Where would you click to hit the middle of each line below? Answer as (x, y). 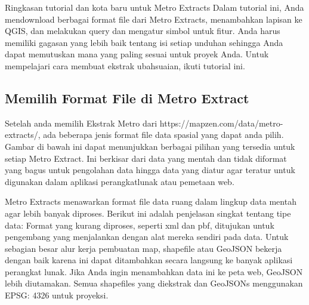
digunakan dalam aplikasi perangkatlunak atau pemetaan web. (120, 181)
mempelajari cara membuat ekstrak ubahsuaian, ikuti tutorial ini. (125, 65)
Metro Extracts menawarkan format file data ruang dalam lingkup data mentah (151, 201)
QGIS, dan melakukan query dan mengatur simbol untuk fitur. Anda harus (143, 31)
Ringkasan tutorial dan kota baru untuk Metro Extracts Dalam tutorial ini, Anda (154, 7)
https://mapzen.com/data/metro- (221, 123)
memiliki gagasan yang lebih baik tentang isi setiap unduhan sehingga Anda (144, 42)
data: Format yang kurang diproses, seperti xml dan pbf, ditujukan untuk (140, 225)
